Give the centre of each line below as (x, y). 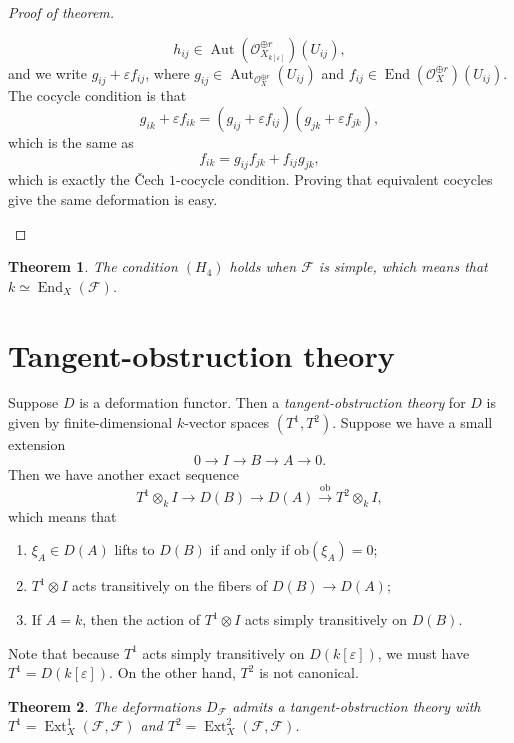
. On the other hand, (172, 672)
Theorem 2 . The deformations (104, 705)
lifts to (134, 549)
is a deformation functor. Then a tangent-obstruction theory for (272, 402)
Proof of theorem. (61, 12)
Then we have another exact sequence (124, 473)
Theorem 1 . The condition (93, 266)
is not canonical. (309, 672)
